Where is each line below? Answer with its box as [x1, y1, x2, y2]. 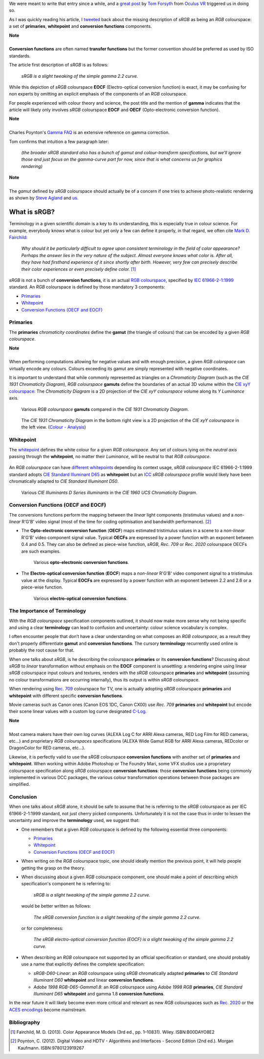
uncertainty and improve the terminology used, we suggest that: [9, 818, 140, 824]
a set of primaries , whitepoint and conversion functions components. [9, 24, 152, 29]
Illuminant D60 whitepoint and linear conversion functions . [33, 977, 154, 983]
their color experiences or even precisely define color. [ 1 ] [21, 266, 136, 272]
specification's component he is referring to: [21, 881, 111, 887]
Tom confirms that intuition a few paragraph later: [9, 139, 109, 144]
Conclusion [9, 794, 37, 800]
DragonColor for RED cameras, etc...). [9, 745, 86, 751]
